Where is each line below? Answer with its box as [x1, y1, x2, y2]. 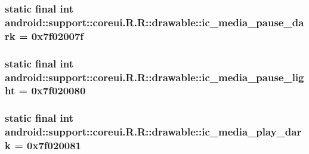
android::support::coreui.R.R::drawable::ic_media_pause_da [5, 14, 304, 29]
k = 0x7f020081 [5, 138, 82, 153]
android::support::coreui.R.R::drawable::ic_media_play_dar [5, 124, 302, 139]
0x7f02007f [31, 28, 84, 43]
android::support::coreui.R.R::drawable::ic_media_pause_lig [5, 69, 304, 84]
